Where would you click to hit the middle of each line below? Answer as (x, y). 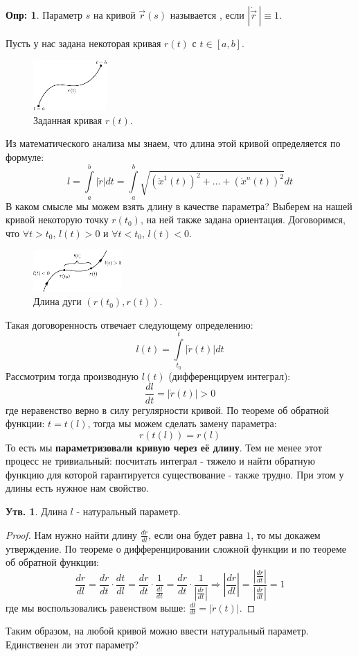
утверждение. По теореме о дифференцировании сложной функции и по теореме (176, 548)
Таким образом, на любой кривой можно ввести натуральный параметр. (157, 631)
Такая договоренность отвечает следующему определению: (129, 324)
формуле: (25, 156)
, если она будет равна (196, 534)
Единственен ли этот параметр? (72, 644)
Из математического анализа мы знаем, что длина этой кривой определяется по (173, 143)
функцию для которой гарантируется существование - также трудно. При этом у (175, 474)
